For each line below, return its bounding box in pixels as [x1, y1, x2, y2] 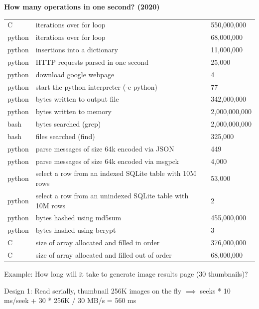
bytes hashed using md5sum [35, 212, 122, 223]
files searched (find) [35, 131, 95, 141]
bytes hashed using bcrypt [35, 225, 116, 235]
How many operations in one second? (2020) [4, 1, 160, 11]
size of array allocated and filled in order [35, 237, 160, 248]
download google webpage [35, 69, 115, 79]
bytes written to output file [35, 94, 119, 104]
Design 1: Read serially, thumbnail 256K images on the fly [4, 285, 182, 296]
